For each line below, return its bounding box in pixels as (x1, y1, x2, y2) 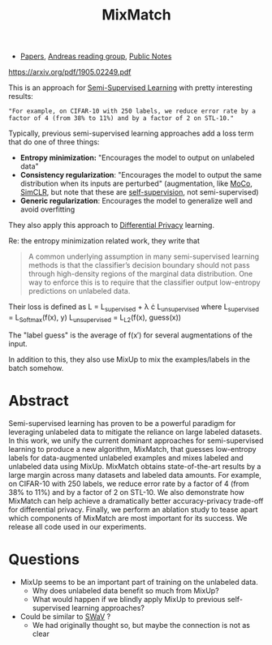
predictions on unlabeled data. (28, 286, 131, 296)
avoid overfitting (19, 204, 76, 214)
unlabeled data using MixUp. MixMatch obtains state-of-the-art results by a (8, 461, 261, 471)
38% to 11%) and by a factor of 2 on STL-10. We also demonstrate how (8, 487, 245, 497)
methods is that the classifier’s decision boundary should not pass (28, 260, 250, 270)
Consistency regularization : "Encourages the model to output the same (19, 170, 262, 180)
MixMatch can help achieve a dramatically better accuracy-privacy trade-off (8, 496, 264, 505)
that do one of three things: (8, 137, 100, 147)
